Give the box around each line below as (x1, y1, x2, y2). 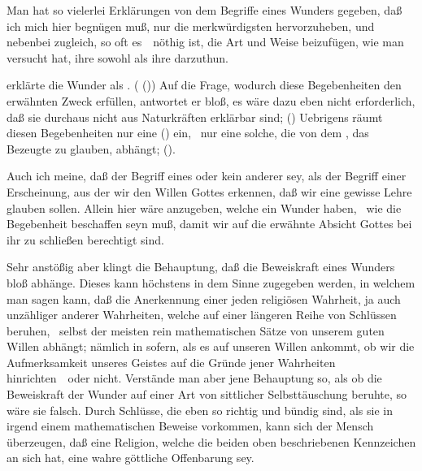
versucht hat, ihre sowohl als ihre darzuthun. (7, 49, 229, 66)
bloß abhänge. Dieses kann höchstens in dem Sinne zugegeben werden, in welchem (7, 274, 415, 291)
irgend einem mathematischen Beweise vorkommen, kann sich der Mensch (7, 417, 374, 434)
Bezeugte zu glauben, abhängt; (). (7, 140, 176, 157)
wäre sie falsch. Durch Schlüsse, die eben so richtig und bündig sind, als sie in (7, 401, 393, 418)
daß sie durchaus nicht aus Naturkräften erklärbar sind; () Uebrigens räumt (7, 108, 383, 125)
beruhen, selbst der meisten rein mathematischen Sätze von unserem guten (7, 322, 385, 339)
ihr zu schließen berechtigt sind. (7, 231, 164, 248)
